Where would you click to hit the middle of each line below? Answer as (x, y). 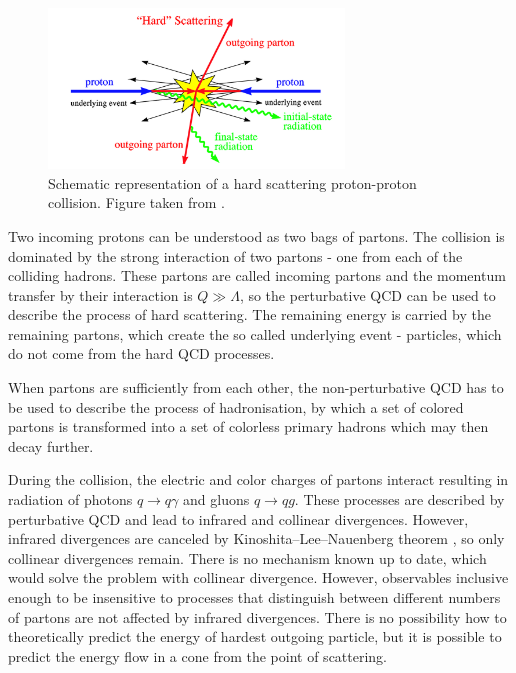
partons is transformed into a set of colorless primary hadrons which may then (248, 426)
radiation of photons (70, 499)
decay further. (51, 445)
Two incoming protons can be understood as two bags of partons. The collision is (256, 235)
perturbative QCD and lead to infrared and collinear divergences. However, (238, 518)
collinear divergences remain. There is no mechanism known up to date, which (247, 557)
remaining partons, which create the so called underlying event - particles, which (255, 333)
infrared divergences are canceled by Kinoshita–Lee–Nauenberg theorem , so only (256, 538)
